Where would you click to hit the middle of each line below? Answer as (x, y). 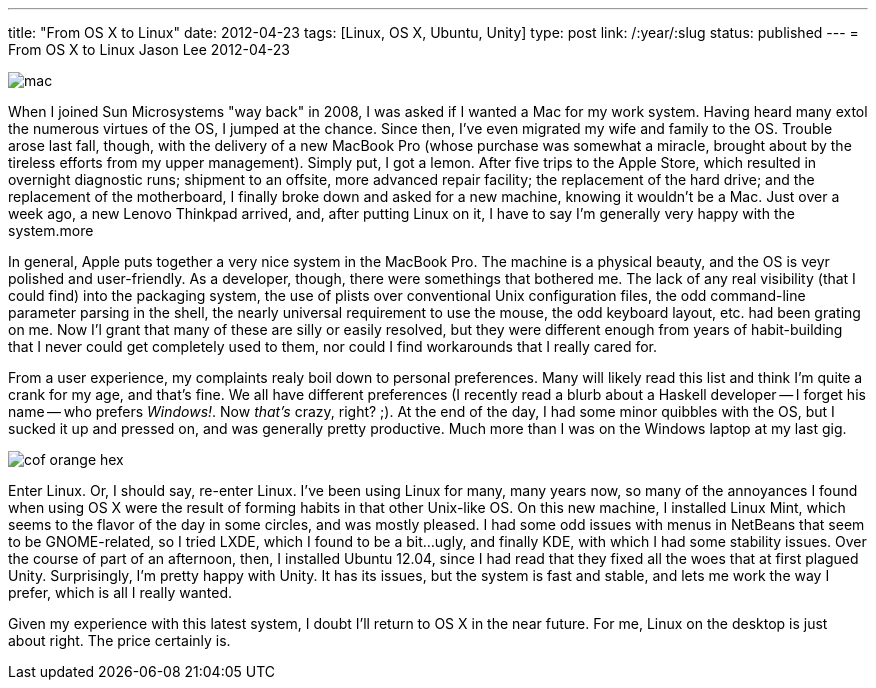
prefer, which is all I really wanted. (120, 592)
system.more (51, 230)
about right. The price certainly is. (119, 640)
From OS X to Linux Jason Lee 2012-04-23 (149, 49)
